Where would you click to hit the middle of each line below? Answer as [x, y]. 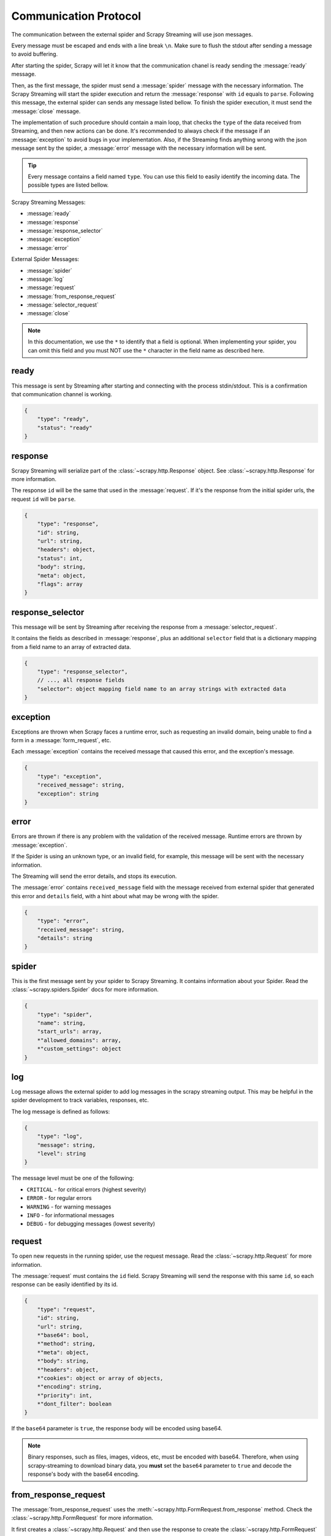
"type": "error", [63, 921]
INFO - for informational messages [70, 1215]
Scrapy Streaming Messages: [48, 202]
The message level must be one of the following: [73, 1178]
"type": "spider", [65, 1014]
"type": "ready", [63, 419]
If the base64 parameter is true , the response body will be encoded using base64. [117, 1428]
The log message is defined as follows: [61, 1111]
